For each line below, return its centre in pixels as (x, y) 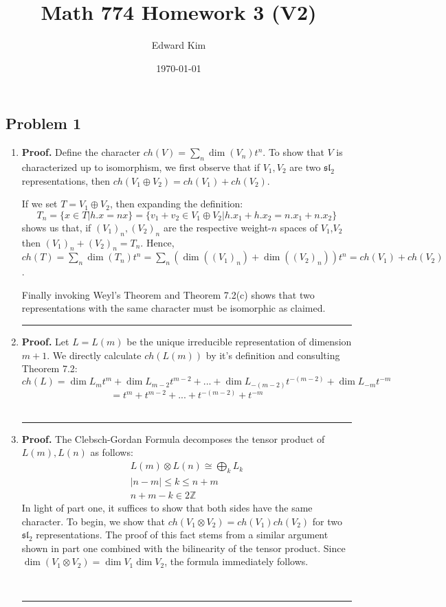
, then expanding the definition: (176, 204)
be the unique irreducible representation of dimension (239, 342)
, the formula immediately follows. (236, 561)
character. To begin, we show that (93, 521)
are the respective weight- (217, 227)
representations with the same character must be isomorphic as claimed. (174, 308)
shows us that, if (56, 227)
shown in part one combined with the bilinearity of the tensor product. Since (183, 548)
